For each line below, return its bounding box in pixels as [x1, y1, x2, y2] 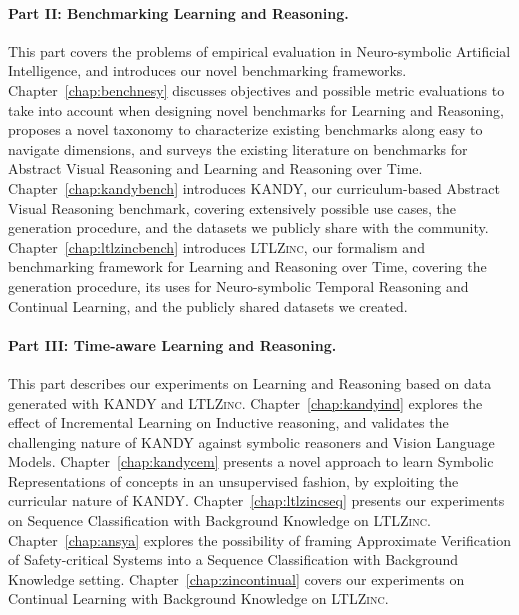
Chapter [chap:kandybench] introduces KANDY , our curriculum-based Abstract [8, 177, 500, 198]
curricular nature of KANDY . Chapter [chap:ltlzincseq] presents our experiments [8, 490, 505, 511]
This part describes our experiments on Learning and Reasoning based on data [8, 372, 492, 393]
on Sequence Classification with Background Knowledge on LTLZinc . [8, 510, 431, 531]
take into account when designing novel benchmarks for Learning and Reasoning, [8, 99, 504, 120]
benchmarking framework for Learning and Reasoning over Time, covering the [8, 256, 487, 277]
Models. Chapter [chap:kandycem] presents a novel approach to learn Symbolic [8, 451, 494, 472]
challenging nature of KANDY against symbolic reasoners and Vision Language [8, 431, 495, 452]
